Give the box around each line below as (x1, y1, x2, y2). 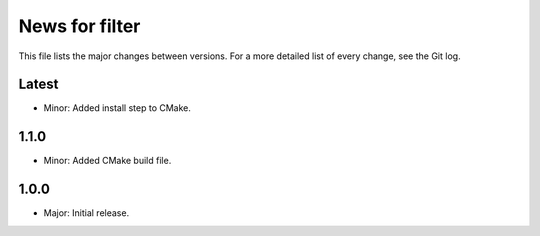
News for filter (18, 15, 141, 37)
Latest (18, 76, 59, 93)
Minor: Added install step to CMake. (43, 102, 192, 114)
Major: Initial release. (43, 207, 130, 219)
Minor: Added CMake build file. (43, 155, 172, 167)
